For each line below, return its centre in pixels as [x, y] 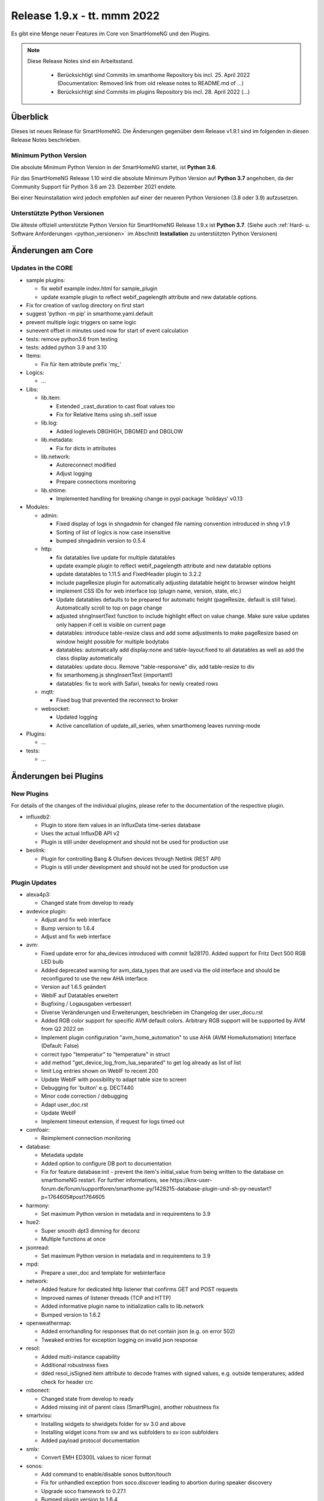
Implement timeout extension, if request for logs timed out [113, 1121]
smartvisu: [39, 1415]
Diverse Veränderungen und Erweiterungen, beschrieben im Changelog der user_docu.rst [152, 1012]
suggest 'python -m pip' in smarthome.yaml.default [89, 314]
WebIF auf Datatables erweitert [79, 995]
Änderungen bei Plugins [57, 776]
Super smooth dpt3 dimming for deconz [91, 1230]
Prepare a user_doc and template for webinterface [103, 1272]
